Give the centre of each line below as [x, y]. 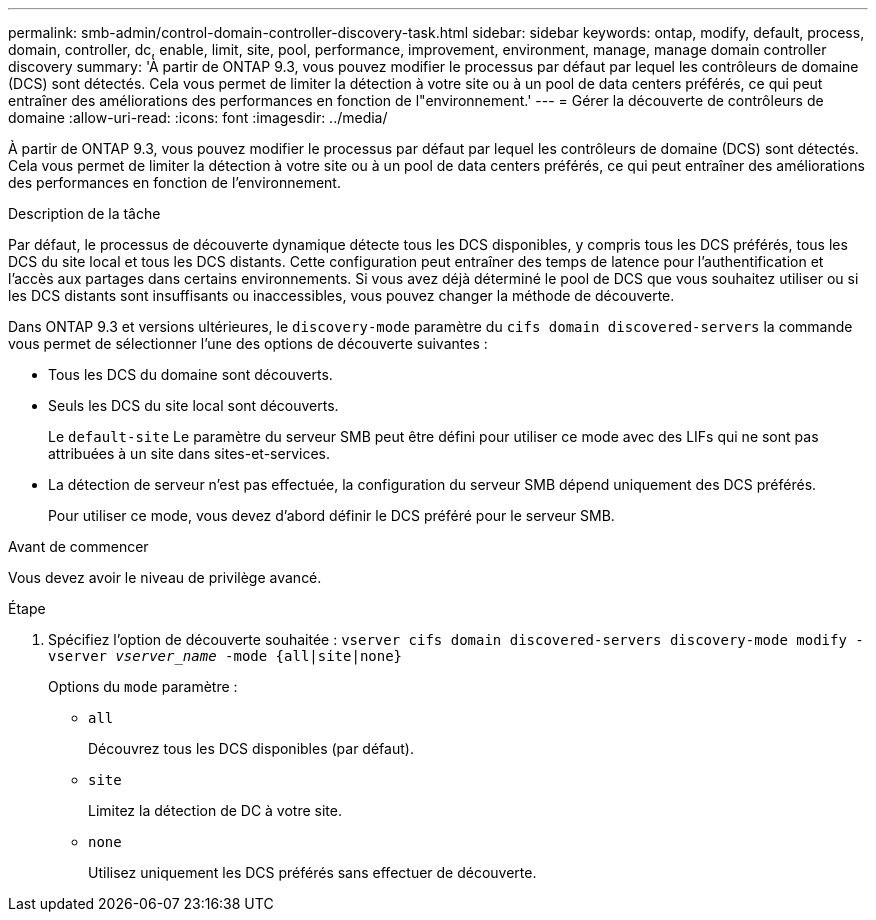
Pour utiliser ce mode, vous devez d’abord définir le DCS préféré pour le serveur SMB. [331, 515]
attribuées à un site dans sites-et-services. [189, 453]
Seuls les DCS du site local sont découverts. [193, 405]
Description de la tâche [84, 213]
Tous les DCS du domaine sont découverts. [190, 374]
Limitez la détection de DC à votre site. [215, 810]
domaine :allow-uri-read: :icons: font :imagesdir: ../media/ [198, 117]
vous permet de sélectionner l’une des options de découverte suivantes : [248, 343]
